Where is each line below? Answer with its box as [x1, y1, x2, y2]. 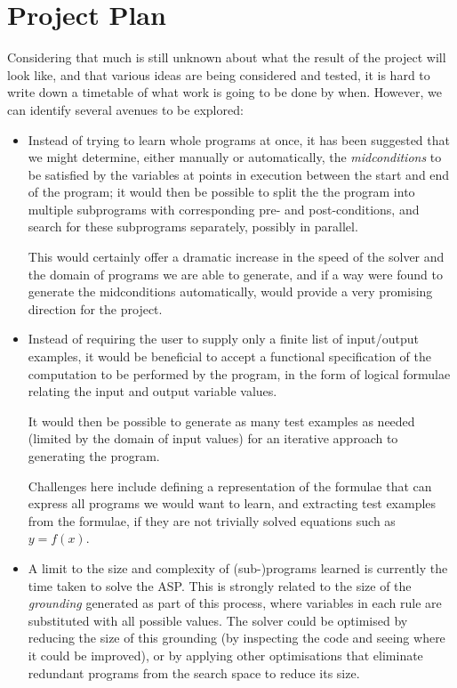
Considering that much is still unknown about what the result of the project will [7, 48, 446, 67]
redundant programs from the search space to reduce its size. [28, 663, 360, 682]
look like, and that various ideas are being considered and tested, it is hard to [7, 65, 430, 84]
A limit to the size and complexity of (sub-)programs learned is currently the [28, 558, 448, 577]
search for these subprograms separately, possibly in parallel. [28, 217, 358, 236]
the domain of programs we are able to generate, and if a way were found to [28, 264, 443, 283]
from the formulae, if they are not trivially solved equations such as [28, 511, 396, 530]
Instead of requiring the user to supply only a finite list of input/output [28, 329, 419, 348]
